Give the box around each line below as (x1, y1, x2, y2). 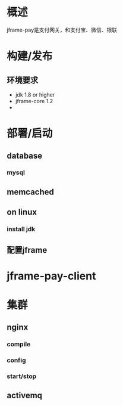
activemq (7, 390, 43, 401)
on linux (7, 207, 37, 218)
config (7, 356, 26, 364)
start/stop (7, 372, 37, 380)
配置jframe (7, 245, 48, 255)
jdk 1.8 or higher (15, 91, 55, 98)
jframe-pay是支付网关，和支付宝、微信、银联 (7, 26, 118, 33)
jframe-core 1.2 (15, 97, 53, 104)
